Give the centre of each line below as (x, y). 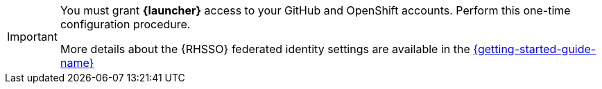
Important (32, 37)
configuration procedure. (125, 24)
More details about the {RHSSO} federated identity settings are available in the (265, 49)
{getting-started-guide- (535, 49)
